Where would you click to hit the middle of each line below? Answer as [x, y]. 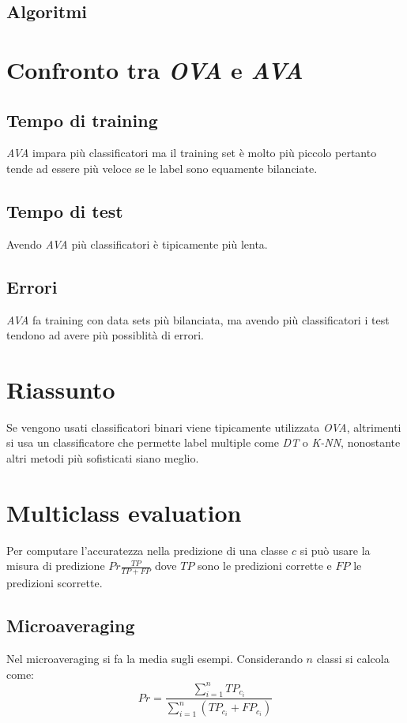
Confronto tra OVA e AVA [155, 69]
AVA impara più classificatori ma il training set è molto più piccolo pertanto [192, 153]
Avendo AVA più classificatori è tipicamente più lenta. [137, 243]
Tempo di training [82, 120]
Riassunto [61, 389]
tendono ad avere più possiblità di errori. [106, 335]
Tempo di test [65, 210]
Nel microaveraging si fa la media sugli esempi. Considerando [155, 658]
